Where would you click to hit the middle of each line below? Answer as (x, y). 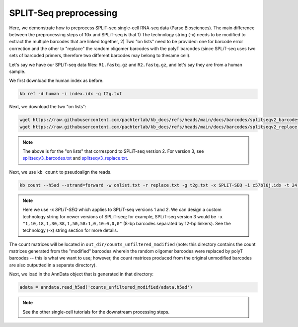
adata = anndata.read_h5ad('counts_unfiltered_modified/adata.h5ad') (106, 287)
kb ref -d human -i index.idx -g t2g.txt (71, 94)
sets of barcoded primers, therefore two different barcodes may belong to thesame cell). (100, 56)
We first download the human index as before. (56, 81)
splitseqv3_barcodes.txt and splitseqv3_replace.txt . (75, 158)
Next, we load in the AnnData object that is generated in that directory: (81, 274)
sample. (17, 71)
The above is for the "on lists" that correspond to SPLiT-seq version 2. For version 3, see (113, 151)
